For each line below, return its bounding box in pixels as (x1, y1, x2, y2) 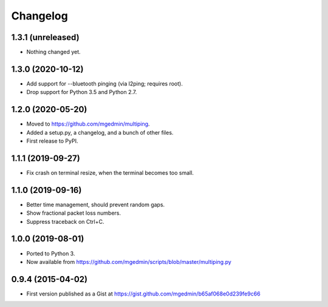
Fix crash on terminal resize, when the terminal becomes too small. (26, 169, 194, 176)
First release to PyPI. (26, 137, 78, 145)
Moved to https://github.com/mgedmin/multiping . (26, 120, 150, 127)
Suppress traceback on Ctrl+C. (26, 218, 104, 225)
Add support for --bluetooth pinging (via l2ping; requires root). (26, 79, 183, 87)
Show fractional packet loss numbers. (26, 209, 121, 217)
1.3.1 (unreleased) (11, 32, 80, 42)
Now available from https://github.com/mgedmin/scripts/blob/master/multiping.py (26, 258, 232, 265)
